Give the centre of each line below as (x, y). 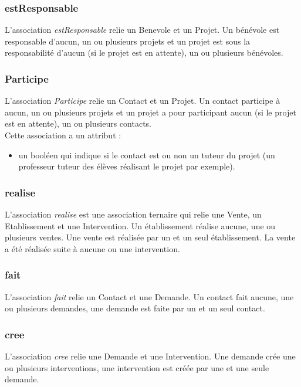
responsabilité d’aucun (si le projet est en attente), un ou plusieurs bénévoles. (144, 52)
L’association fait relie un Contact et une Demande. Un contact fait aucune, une (149, 296)
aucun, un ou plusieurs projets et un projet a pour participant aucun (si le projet (150, 112)
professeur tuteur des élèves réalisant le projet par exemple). (127, 166)
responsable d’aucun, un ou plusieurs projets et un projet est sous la (128, 41)
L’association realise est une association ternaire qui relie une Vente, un (133, 214)
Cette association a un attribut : (63, 135)
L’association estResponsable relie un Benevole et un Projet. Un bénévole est (142, 30)
